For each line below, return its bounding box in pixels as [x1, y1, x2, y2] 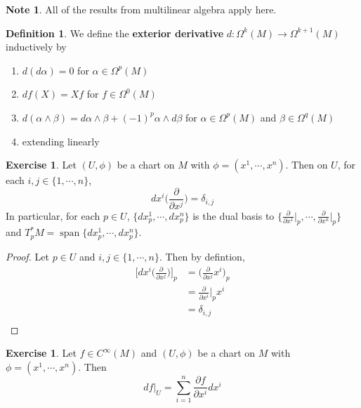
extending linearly [22, 133, 100, 148]
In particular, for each [6, 208, 100, 223]
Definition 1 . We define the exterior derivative [6, 25, 224, 40]
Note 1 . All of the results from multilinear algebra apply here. [6, 2, 277, 16]
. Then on [285, 157, 328, 172]
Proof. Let [6, 249, 49, 263]
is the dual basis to [192, 208, 275, 223]
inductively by [6, 39, 67, 54]
